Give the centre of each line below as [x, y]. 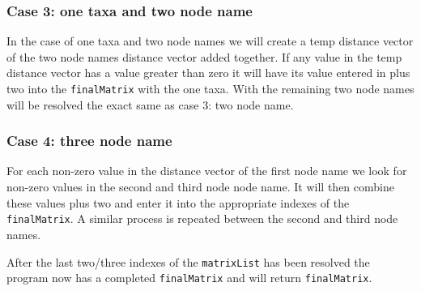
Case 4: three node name [89, 141]
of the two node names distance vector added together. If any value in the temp [204, 56]
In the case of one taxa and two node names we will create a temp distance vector [210, 41]
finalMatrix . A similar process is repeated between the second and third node [202, 218]
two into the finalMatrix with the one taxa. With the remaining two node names [210, 88]
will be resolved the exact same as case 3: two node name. [150, 104]
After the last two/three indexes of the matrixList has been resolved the [188, 261]
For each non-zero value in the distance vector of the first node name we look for [207, 171]
